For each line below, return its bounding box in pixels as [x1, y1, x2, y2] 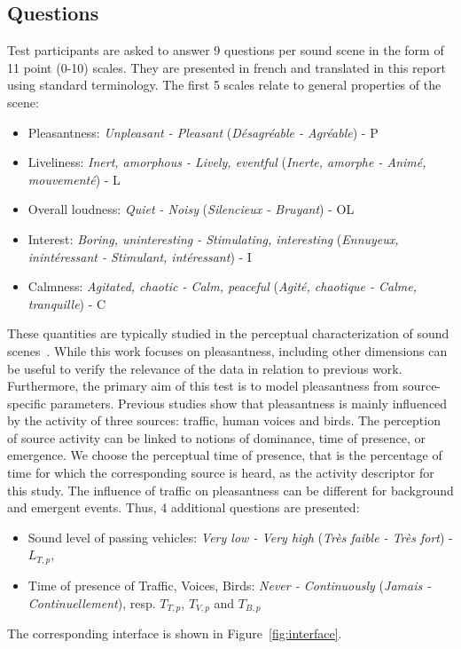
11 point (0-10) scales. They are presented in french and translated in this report [7, 58, 446, 76]
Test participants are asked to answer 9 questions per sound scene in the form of [7, 41, 444, 59]
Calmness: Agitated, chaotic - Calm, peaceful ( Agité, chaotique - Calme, [27, 277, 418, 296]
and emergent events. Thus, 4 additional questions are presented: [7, 498, 360, 517]
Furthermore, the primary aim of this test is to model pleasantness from [7, 376, 399, 395]
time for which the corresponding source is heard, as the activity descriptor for [7, 463, 434, 482]
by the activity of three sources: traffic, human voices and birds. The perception [7, 411, 441, 430]
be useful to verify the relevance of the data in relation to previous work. [7, 359, 402, 377]
